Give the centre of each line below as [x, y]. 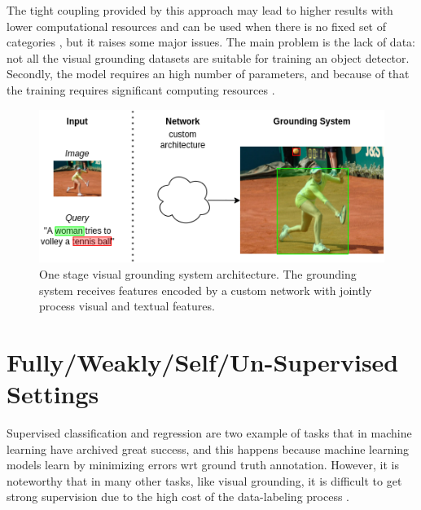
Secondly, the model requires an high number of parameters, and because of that [208, 74]
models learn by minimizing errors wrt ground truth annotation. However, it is [203, 465]
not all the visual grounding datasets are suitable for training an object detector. [208, 57]
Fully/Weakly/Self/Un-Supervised [203, 361]
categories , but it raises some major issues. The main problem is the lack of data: [211, 42]
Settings [53, 394]
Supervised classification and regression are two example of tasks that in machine [209, 433]
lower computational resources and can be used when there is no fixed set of [197, 26]
